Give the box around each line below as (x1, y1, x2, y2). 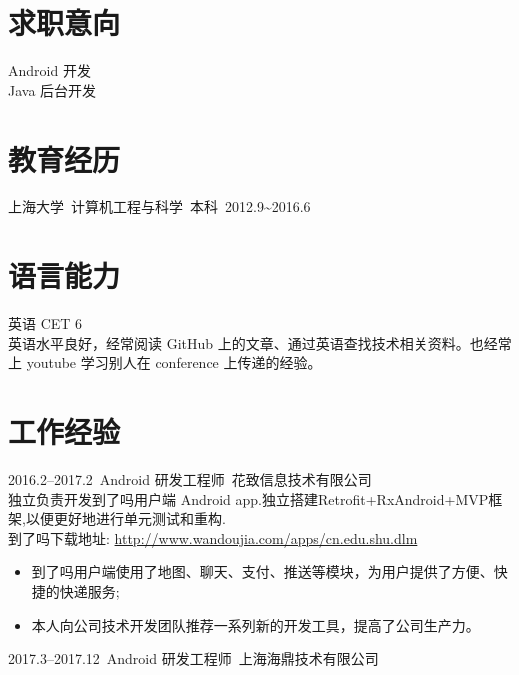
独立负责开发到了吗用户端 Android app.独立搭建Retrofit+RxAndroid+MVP (8, 488, 489, 509)
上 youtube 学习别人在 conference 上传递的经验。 (8, 352, 322, 373)
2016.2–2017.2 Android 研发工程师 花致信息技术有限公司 (8, 469, 372, 490)
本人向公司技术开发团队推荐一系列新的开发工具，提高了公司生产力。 (31, 614, 480, 635)
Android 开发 (8, 60, 91, 81)
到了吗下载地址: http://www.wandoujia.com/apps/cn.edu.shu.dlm (8, 527, 418, 548)
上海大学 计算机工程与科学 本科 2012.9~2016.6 (8, 196, 311, 217)
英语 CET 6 (8, 313, 83, 334)
